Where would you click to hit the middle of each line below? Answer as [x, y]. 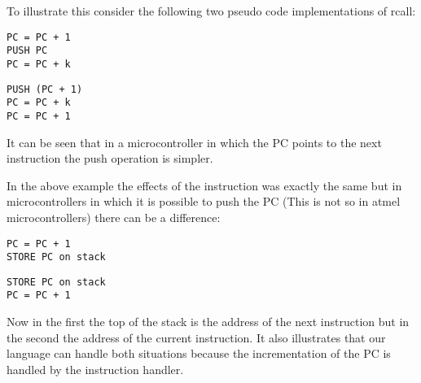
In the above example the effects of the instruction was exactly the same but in [204, 185]
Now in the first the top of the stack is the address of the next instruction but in [208, 322]
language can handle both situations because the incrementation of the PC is [199, 353]
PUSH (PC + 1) [45, 89]
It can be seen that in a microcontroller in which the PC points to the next [194, 142]
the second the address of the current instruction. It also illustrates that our [196, 337]
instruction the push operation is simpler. [110, 158]
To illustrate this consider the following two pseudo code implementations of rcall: [211, 11]
